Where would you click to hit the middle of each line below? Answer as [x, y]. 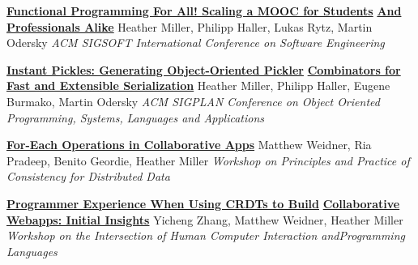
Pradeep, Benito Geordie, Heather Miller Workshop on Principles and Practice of [208, 160]
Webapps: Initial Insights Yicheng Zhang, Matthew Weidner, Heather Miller [205, 219]
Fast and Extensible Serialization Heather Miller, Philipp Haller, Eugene [198, 85]
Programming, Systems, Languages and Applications [136, 117]
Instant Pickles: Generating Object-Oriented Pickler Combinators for [204, 69]
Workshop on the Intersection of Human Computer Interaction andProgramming [206, 235]
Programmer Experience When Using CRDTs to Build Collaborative [203, 203]
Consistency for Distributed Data [88, 176]
